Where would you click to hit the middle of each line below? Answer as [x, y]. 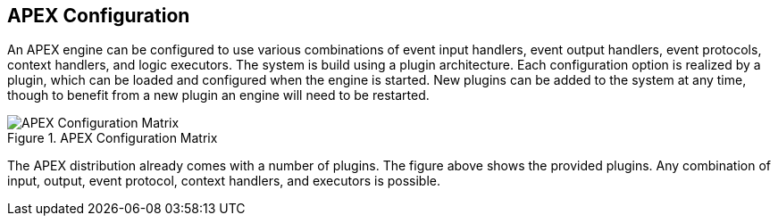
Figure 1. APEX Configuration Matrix [113, 138]
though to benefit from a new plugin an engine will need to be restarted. [218, 95]
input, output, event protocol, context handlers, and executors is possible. [224, 181]
